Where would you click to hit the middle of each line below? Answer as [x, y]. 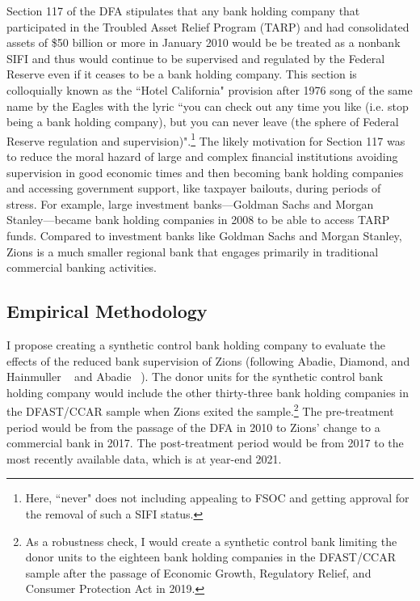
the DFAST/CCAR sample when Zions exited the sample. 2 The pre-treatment [200, 410]
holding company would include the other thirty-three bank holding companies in [208, 392]
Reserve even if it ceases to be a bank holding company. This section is [182, 74]
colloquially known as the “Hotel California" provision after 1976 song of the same [210, 89]
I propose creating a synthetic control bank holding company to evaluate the [196, 344]
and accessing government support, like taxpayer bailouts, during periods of [194, 188]
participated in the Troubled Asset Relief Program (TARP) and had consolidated [208, 26]
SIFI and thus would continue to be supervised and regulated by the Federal [196, 58]
